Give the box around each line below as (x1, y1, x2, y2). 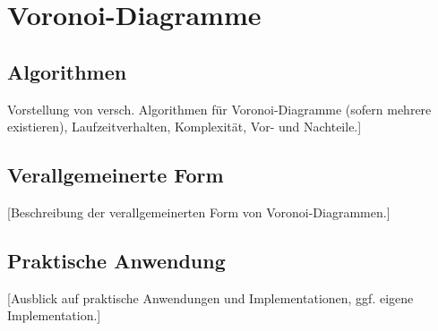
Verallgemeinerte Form (7, 161, 224, 189)
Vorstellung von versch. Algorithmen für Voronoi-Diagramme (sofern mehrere (7, 99, 432, 118)
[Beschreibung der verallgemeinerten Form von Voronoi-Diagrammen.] (7, 202, 391, 221)
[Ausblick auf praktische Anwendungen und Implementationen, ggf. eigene (7, 288, 414, 307)
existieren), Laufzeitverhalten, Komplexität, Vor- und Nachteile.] (7, 117, 362, 136)
